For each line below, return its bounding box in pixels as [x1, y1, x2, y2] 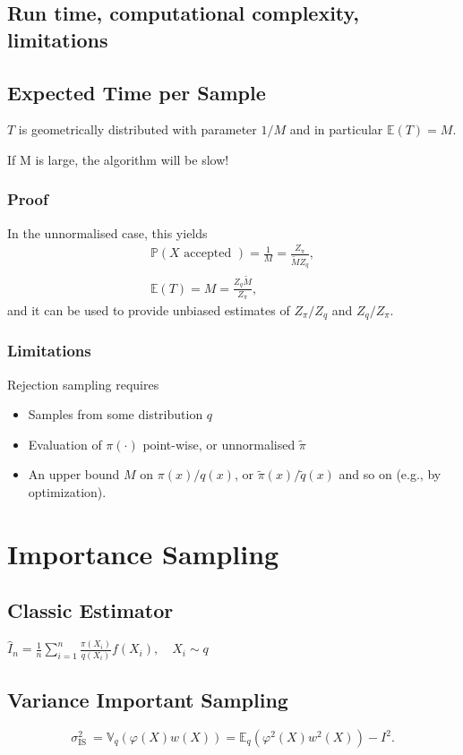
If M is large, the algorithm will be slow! [7, 150, 229, 168]
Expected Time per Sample [7, 78, 266, 106]
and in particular [289, 120, 383, 139]
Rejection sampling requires [7, 374, 159, 393]
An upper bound [28, 465, 120, 484]
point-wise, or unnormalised [142, 434, 296, 453]
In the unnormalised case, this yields [7, 223, 208, 242]
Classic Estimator [7, 596, 174, 624]
